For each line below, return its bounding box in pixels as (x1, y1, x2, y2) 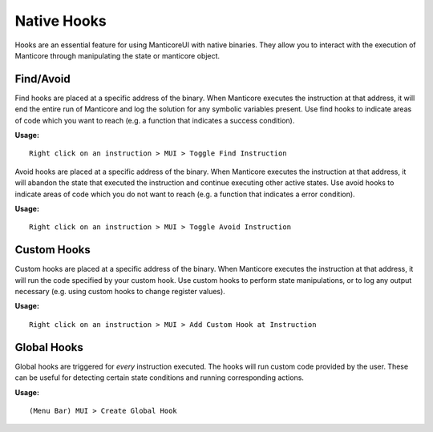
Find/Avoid (14, 72, 71, 86)
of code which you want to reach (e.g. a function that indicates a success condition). (14, 115, 295, 125)
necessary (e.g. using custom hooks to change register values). (14, 287, 226, 297)
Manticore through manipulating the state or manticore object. (14, 50, 221, 60)
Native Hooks (14, 12, 107, 30)
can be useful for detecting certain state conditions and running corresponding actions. (14, 373, 305, 382)
